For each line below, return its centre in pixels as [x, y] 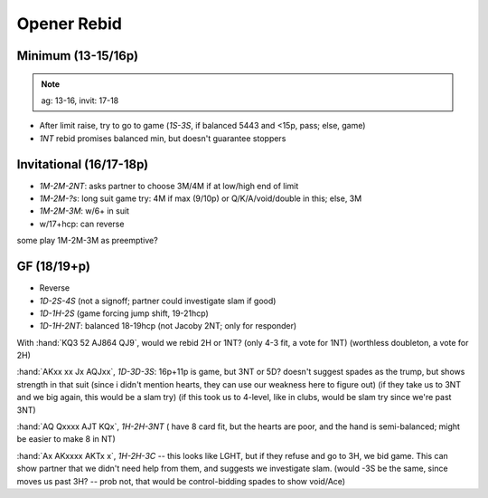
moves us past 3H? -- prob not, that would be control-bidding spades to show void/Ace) [181, 481]
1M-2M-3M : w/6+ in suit [84, 211]
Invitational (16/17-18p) [83, 164]
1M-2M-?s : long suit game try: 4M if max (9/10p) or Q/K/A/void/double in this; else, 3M [201, 198]
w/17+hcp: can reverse [82, 224]
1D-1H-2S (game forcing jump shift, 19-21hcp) [124, 313]
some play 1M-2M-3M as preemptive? [87, 241]
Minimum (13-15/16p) [78, 56]
